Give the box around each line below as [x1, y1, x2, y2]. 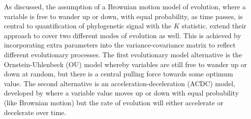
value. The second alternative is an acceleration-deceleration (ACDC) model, [4, 78, 235, 88]
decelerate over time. [4, 107, 66, 117]
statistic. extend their [182, 21, 247, 31]
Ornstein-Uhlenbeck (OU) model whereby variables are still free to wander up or [4, 59, 247, 69]
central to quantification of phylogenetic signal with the [4, 21, 172, 31]
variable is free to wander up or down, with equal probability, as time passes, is [4, 11, 243, 21]
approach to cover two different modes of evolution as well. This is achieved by [4, 30, 241, 40]
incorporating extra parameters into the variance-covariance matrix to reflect [4, 40, 236, 50]
